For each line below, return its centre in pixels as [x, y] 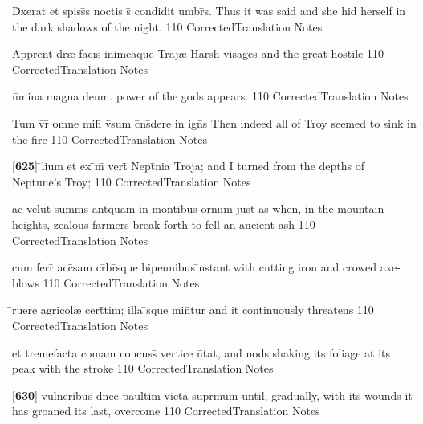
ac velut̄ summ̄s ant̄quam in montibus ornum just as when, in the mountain [198, 208]
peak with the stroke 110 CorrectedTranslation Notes [143, 368]
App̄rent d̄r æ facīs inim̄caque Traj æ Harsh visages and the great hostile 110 [198, 53]
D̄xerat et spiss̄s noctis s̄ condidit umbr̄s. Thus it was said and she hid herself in [209, 10]
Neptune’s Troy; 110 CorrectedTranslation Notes [132, 181]
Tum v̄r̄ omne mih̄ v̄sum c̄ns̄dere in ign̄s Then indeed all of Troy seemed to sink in [214, 122]
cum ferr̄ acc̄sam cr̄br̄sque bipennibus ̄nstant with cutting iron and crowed [195, 267]
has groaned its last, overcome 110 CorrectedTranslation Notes [166, 411]
